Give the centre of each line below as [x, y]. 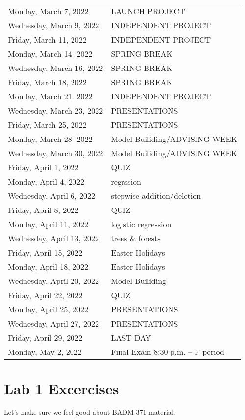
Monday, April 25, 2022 [48, 309]
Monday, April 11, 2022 [48, 224]
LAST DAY [131, 338]
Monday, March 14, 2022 [50, 54]
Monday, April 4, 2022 [46, 181]
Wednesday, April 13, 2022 [53, 238]
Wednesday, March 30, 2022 [56, 153]
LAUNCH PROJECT [148, 11]
